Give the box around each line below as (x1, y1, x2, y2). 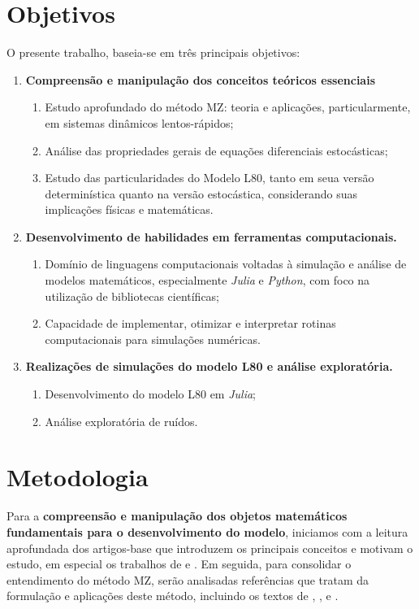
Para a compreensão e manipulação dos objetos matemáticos (6, 507, 348, 524)
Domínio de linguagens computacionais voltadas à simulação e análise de (45, 255, 407, 272)
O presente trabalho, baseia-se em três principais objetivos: (6, 44, 300, 61)
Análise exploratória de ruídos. (45, 412, 198, 429)
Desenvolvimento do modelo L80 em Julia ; (45, 385, 257, 402)
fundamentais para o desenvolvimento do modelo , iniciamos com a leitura (6, 523, 408, 540)
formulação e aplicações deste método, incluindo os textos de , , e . (6, 587, 339, 604)
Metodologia (6, 460, 149, 494)
